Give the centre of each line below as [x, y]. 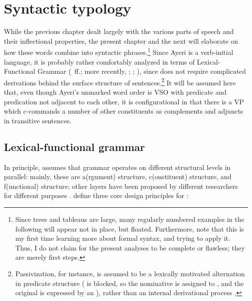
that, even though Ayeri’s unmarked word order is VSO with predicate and [115, 92]
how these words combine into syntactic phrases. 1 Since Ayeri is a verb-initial [119, 51]
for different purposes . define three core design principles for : [96, 195]
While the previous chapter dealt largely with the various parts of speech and [119, 31]
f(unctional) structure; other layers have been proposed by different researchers [121, 186]
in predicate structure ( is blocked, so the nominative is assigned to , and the [129, 283]
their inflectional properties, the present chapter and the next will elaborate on [121, 41]
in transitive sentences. [38, 120]
